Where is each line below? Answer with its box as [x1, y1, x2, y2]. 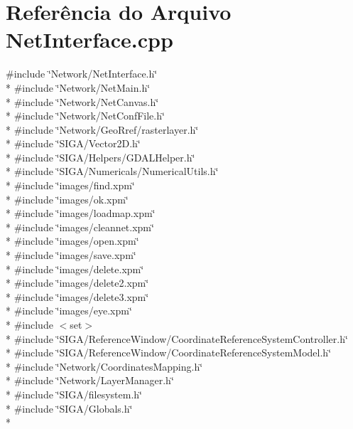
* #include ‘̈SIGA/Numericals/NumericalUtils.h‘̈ [6, 164, 219, 179]
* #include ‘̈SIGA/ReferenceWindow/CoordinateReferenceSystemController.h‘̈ [6, 331, 348, 346]
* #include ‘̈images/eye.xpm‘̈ [6, 303, 132, 318]
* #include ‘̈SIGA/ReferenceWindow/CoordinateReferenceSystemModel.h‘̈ [6, 345, 332, 360]
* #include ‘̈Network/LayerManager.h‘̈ [6, 373, 174, 388]
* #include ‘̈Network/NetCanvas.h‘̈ [6, 94, 159, 109]
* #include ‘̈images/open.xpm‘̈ [6, 233, 139, 248]
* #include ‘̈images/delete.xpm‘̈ [6, 261, 144, 276]
